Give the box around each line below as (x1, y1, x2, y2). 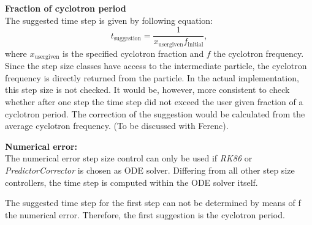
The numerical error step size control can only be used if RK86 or (5, 152, 253, 164)
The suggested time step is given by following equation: (5, 13, 213, 26)
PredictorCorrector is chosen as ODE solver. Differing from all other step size (5, 163, 295, 176)
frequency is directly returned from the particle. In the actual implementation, (5, 71, 299, 84)
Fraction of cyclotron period (5, 2, 126, 14)
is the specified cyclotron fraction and (63, 46, 204, 59)
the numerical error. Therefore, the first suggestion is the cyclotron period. (5, 208, 285, 221)
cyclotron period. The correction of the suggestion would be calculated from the (5, 107, 305, 120)
